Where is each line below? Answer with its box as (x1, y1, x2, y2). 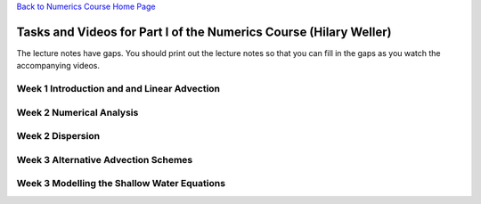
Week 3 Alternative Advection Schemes (16, 153, 193, 166)
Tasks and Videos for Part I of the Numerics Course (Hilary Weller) (16, 24, 392, 39)
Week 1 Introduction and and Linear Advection (16, 83, 221, 95)
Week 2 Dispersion (16, 130, 101, 143)
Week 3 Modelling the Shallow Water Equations (16, 177, 226, 190)
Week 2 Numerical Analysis (16, 106, 139, 118)
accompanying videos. (16, 61, 101, 71)
